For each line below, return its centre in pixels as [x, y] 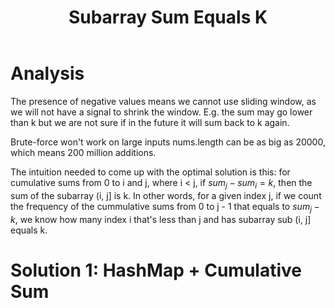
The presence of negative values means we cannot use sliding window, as [163, 101]
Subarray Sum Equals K [168, 17]
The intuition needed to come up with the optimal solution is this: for [150, 172]
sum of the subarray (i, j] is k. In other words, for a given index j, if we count [166, 195]
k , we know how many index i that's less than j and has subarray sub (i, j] [161, 219]
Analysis [47, 73]
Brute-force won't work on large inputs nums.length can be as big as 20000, [168, 142]
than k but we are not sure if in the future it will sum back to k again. [150, 122]
